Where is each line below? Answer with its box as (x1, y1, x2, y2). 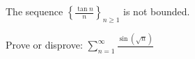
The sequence (6, 4, 63, 18)
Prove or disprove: (6, 37, 83, 52)
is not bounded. (123, 4, 190, 18)
